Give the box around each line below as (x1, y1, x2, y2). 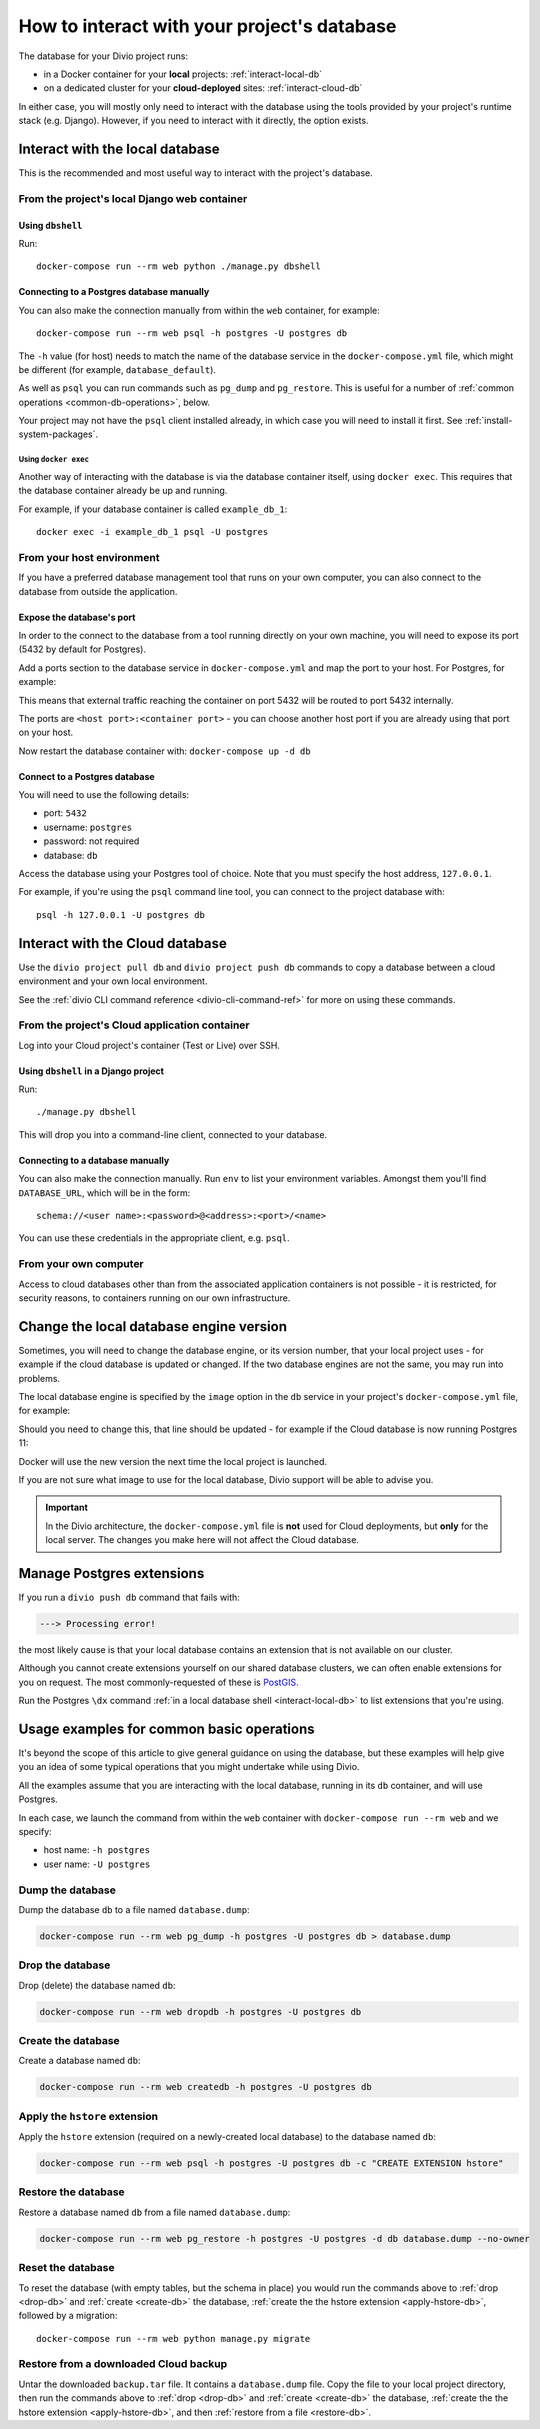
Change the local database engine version (18, 1318, 287, 1335)
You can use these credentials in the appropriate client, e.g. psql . (18, 1232, 290, 1244)
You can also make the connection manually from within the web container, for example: (18, 304, 380, 316)
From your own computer (18, 1257, 144, 1271)
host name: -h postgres (43, 1844, 150, 1856)
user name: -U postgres (43, 1858, 151, 1870)
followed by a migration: (18, 2310, 118, 2322)
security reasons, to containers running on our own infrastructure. (18, 1291, 291, 1304)
